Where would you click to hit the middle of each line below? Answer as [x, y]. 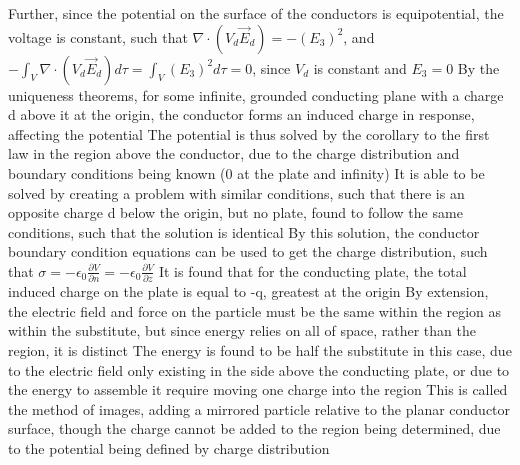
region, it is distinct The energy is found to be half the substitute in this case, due [260, 350]
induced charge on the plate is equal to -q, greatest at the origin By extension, [248, 291]
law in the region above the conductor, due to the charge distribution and [234, 153]
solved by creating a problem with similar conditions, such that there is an [236, 192]
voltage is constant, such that [98, 36]
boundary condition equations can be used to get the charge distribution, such [248, 251]
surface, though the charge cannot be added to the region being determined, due [254, 428]
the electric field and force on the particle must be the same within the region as [255, 310]
